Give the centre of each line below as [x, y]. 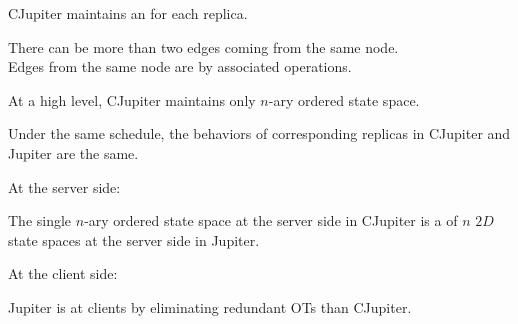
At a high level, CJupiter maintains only [132, 99]
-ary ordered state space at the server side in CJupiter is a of [271, 220]
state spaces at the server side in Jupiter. [134, 239]
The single [40, 220]
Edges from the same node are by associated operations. [180, 66]
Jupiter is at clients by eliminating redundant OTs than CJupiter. [210, 306]
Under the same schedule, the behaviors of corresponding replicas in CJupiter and [259, 133]
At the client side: [63, 273]
